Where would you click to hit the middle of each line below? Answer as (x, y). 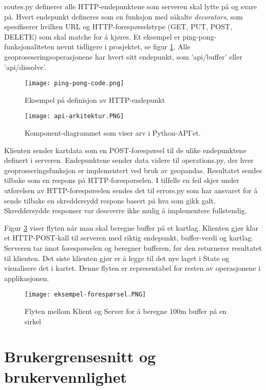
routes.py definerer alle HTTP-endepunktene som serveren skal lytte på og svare (130, 6)
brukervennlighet (65, 376)
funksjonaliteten (29, 47)
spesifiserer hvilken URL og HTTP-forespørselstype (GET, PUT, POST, (118, 26)
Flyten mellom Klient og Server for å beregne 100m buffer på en (126, 311)
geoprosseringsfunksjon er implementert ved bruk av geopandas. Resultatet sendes (133, 170)
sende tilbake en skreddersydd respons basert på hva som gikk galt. (110, 200)
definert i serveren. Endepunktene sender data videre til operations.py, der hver (129, 160)
